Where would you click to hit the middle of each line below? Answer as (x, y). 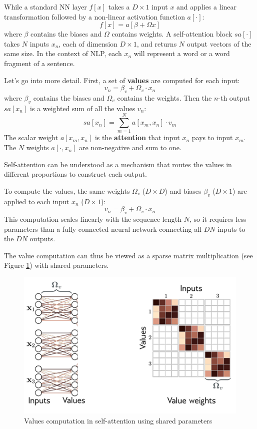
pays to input (212, 137)
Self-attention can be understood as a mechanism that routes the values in (118, 164)
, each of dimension (88, 43)
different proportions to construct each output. (75, 174)
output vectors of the (219, 43)
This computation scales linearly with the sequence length (93, 219)
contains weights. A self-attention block (172, 34)
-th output (234, 97)
